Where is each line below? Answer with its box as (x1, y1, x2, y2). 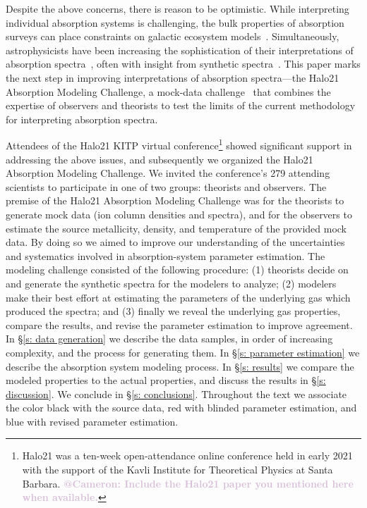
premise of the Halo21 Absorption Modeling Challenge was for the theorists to (6, 193, 344, 208)
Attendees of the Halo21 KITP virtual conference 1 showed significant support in (6, 136, 352, 152)
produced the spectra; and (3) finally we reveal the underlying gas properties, (6, 304, 341, 318)
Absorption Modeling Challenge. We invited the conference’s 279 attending (6, 166, 330, 180)
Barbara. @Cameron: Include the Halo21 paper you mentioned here (22, 476, 354, 490)
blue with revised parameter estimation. (6, 414, 179, 428)
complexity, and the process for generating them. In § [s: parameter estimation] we (6, 345, 360, 359)
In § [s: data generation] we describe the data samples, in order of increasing (6, 331, 333, 346)
